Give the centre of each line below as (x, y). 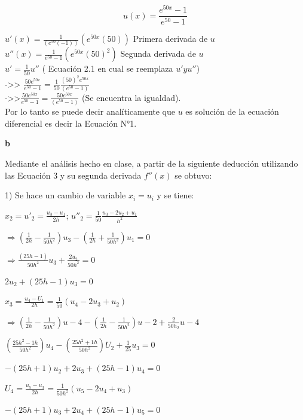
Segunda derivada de (158, 53)
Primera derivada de (170, 39)
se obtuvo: (193, 175)
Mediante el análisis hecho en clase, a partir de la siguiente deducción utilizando (151, 163)
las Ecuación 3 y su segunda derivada (73, 175)
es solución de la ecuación (232, 111)
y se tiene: (175, 195)
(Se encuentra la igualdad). (131, 97)
